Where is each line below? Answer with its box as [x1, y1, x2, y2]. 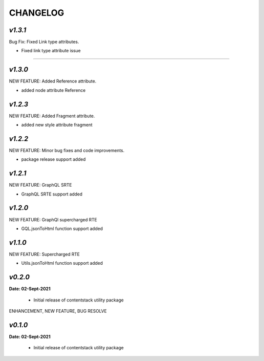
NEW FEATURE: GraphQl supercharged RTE [9, 216, 97, 222]
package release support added [21, 156, 86, 162]
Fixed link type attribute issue [21, 48, 81, 54]
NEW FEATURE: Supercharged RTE [9, 251, 80, 257]
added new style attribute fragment [21, 122, 93, 128]
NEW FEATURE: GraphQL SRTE [9, 182, 72, 188]
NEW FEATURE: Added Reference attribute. [9, 78, 96, 84]
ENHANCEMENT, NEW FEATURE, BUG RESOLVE [9, 308, 107, 314]
